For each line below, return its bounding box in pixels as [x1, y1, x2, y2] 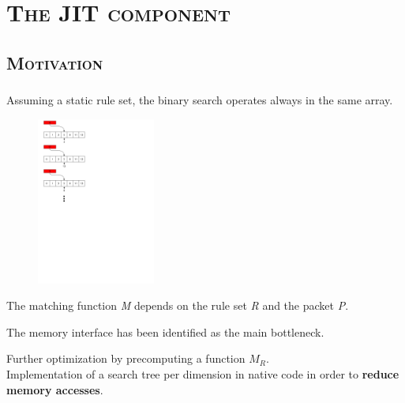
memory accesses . [6, 381, 103, 397]
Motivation [6, 50, 103, 74]
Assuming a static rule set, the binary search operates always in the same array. [6, 92, 393, 108]
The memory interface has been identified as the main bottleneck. [6, 323, 324, 340]
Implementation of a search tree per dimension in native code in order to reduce [6, 365, 399, 382]
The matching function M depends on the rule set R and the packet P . [6, 297, 349, 314]
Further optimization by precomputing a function [6, 350, 246, 367]
